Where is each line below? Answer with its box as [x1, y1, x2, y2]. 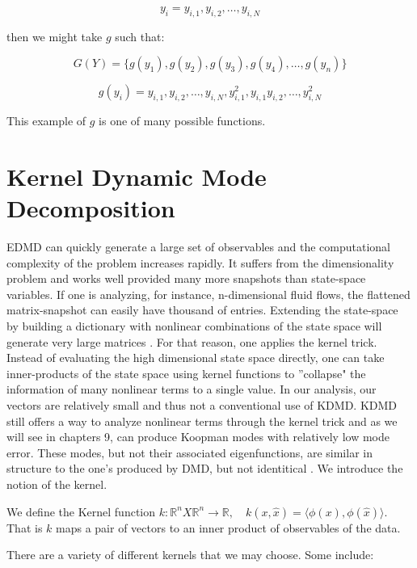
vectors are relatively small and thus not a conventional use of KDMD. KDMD [6, 397, 398, 414]
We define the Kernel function [6, 503, 156, 520]
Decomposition [6, 191, 175, 225]
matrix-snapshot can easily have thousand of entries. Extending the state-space [6, 301, 398, 318]
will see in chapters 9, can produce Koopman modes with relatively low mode [6, 428, 390, 445]
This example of [6, 112, 86, 129]
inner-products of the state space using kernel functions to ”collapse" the [6, 364, 366, 381]
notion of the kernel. [6, 476, 107, 492]
